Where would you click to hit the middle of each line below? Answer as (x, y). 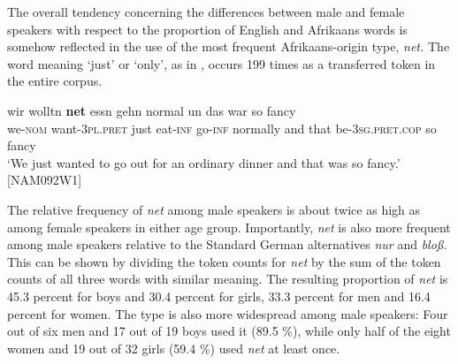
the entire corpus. (55, 81)
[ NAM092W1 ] (45, 180)
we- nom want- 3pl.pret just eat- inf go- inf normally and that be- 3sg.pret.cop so (222, 128)
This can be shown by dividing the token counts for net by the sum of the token (224, 261)
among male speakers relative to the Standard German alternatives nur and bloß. (227, 244)
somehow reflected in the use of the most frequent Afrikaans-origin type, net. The (229, 46)
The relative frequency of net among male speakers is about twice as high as (214, 209)
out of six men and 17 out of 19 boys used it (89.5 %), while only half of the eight (229, 331)
